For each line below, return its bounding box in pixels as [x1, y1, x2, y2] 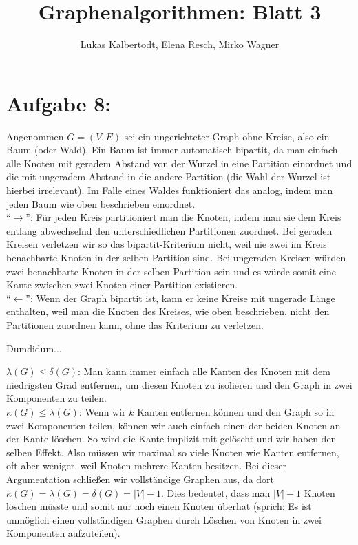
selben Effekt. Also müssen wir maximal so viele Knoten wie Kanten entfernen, [6, 445, 339, 459]
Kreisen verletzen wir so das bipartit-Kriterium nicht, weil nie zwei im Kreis [6, 237, 327, 251]
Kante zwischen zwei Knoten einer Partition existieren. [6, 277, 238, 292]
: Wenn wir [78, 404, 126, 418]
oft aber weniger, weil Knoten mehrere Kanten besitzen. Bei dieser [6, 458, 286, 473]
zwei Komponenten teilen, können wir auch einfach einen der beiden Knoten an [6, 418, 341, 432]
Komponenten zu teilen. [6, 391, 107, 405]
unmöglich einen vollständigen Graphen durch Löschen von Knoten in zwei [6, 512, 322, 526]
